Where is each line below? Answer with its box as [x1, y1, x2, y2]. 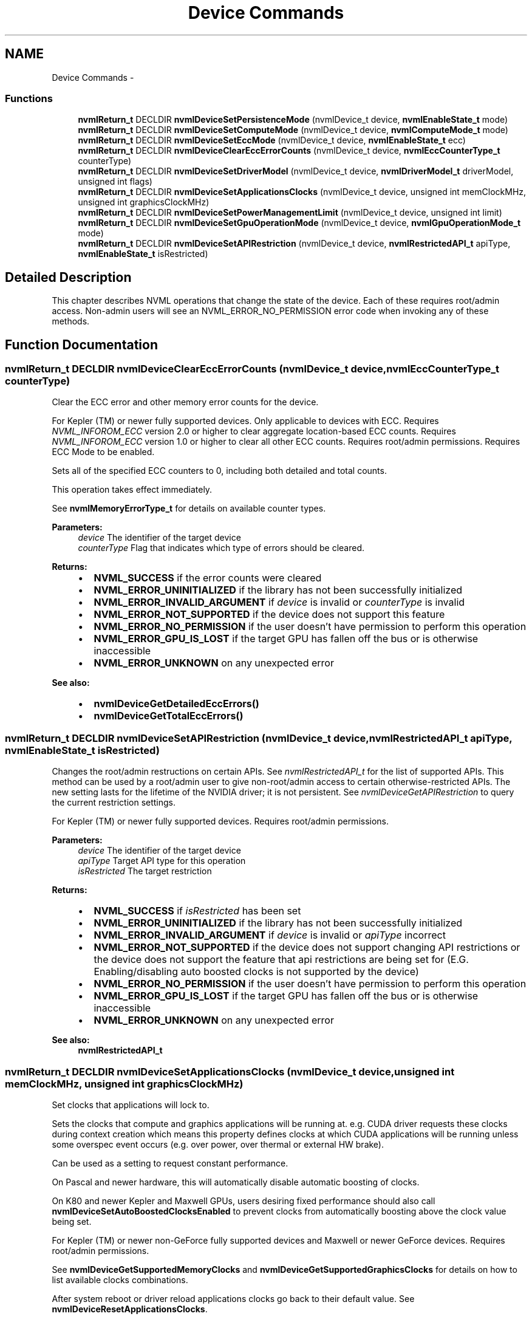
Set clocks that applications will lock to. [52, 1099, 210, 1110]
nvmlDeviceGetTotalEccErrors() [94, 710, 244, 722]
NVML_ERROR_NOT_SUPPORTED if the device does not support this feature [94, 608, 445, 621]
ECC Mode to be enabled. [52, 447, 155, 457]
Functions [5, 92, 53, 104]
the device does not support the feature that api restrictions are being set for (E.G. [94, 953, 469, 966]
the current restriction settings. [52, 797, 176, 808]
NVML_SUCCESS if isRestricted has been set [94, 905, 301, 917]
